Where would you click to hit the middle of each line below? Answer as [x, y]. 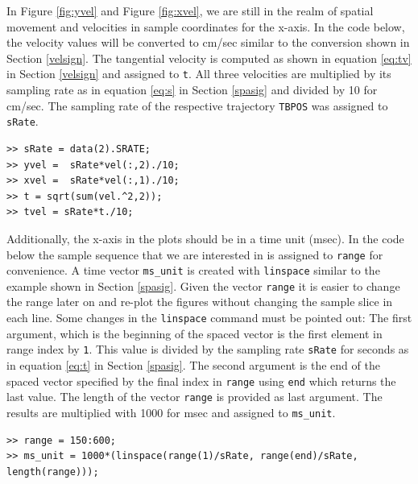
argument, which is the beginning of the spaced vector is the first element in [195, 333]
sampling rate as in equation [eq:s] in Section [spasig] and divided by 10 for [192, 90]
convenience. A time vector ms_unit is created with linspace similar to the [193, 270]
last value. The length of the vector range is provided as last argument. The [195, 397]
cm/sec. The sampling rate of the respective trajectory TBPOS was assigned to [197, 105]
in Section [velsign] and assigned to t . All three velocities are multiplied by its [199, 74]
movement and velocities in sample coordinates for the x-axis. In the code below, [206, 26]
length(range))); [53, 472]
